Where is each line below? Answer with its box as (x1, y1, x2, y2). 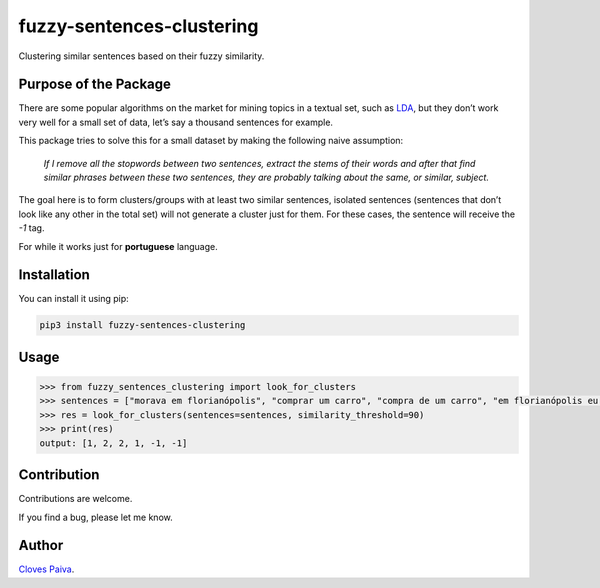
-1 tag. (18, 222, 45, 234)
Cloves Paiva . (18, 563, 75, 575)
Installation (18, 266, 90, 284)
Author (18, 537, 64, 554)
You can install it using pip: (18, 293, 129, 305)
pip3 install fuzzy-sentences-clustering (39, 320, 246, 331)
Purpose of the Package (18, 76, 172, 93)
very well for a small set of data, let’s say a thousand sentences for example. (18, 116, 334, 128)
